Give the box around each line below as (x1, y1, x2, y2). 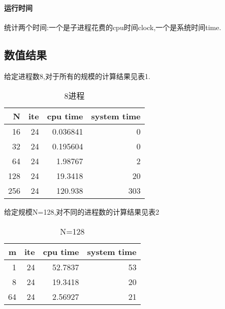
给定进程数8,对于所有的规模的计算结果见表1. (4, 70, 150, 81)
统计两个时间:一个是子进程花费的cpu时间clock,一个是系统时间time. (4, 21, 221, 32)
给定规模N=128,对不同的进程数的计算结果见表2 (4, 207, 159, 217)
